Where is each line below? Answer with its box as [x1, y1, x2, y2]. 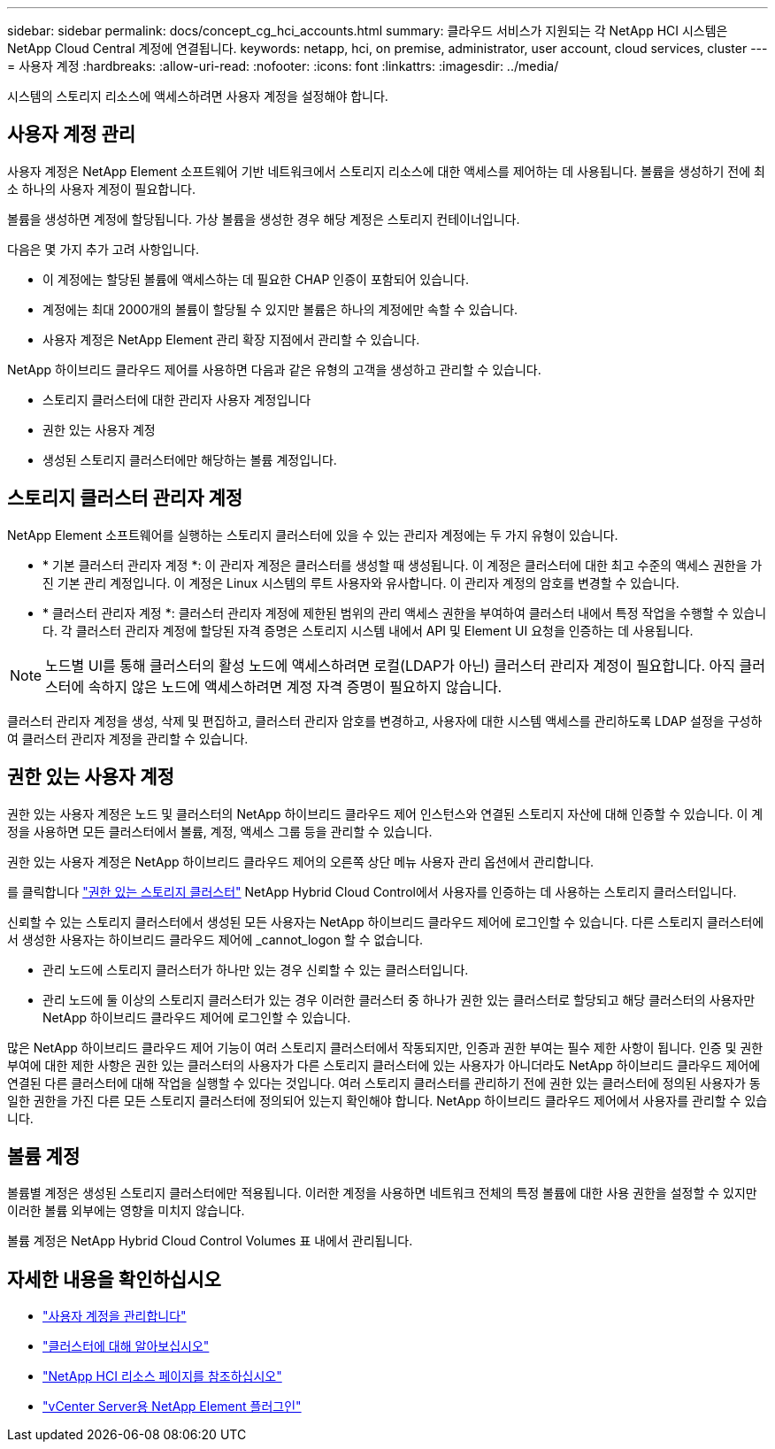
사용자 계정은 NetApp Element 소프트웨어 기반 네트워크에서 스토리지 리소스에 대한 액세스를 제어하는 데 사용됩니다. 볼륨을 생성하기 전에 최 [7, 163, 765, 179]
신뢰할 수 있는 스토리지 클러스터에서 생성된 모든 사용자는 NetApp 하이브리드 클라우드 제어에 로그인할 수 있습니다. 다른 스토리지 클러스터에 [7, 913, 764, 929]
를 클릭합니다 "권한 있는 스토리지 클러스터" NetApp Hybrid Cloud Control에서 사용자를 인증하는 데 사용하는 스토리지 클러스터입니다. [7, 883, 737, 899]
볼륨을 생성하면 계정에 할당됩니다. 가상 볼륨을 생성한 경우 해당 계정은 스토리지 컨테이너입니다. [7, 211, 520, 227]
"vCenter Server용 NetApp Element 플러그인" [42, 1399, 302, 1414]
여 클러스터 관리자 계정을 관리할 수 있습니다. [7, 730, 249, 746]
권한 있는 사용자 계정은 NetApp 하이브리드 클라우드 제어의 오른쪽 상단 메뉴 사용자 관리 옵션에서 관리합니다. [7, 853, 595, 869]
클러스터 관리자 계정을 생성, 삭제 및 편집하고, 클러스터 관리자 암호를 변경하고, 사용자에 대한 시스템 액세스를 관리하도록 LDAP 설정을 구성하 [7, 713, 763, 728]
